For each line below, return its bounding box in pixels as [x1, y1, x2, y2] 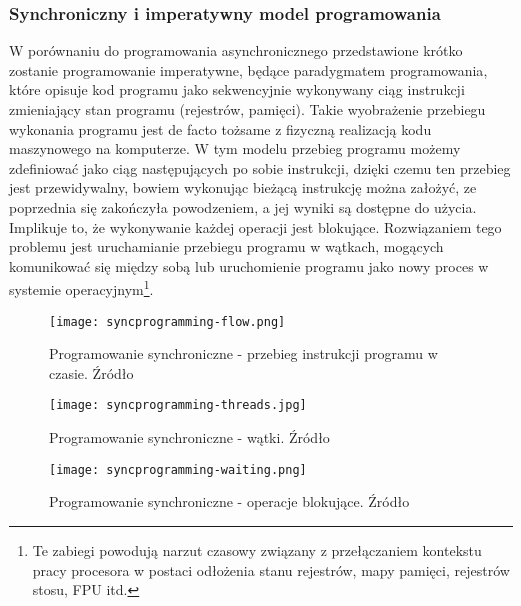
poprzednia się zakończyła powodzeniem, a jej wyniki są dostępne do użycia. [9, 196, 477, 217]
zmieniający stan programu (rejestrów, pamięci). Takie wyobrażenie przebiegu [9, 99, 486, 119]
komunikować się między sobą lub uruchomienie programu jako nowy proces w [9, 255, 489, 276]
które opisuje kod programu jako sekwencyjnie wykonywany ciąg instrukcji [9, 79, 465, 100]
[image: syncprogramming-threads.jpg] [49, 398, 307, 413]
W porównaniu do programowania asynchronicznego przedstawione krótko [9, 40, 463, 61]
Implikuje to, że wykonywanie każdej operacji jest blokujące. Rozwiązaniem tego [9, 216, 502, 237]
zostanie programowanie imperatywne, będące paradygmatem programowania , [9, 59, 488, 80]
